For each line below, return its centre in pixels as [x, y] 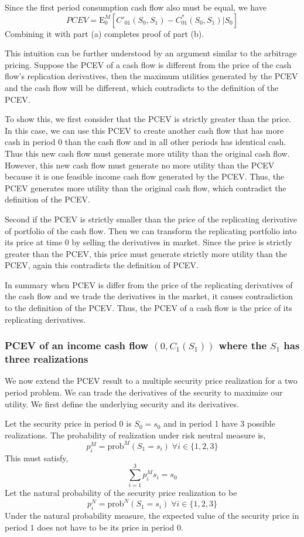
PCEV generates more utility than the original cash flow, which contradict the [146, 188]
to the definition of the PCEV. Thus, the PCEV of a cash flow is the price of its [148, 308]
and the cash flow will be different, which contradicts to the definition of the [142, 87]
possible [261, 423]
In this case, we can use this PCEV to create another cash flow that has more [144, 130]
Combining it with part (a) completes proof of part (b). [105, 33]
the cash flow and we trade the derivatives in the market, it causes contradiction [149, 296]
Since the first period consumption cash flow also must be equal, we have [136, 7]
